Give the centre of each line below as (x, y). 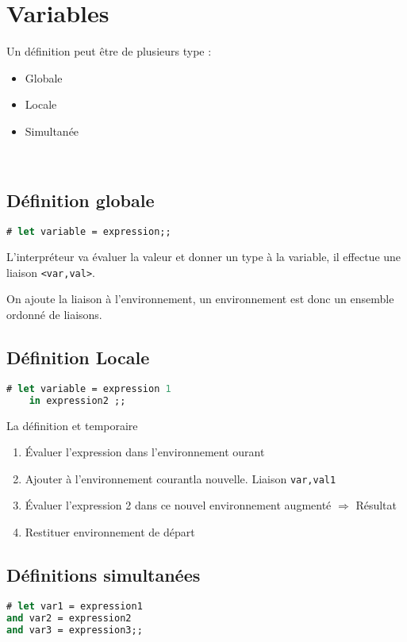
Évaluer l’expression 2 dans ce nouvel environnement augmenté (178, 505)
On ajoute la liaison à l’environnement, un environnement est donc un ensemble (200, 299)
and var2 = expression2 (69, 618)
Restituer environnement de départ (110, 532)
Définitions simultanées (104, 574)
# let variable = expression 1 (89, 388)
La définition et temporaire (72, 425)
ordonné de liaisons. (54, 315)
